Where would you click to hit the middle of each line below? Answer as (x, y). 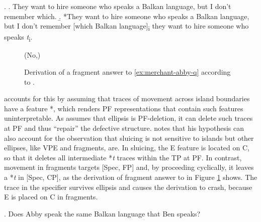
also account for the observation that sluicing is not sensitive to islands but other (129, 138)
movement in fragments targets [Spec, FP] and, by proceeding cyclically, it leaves (129, 167)
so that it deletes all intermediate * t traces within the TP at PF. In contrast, (123, 157)
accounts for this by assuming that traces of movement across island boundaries (127, 98)
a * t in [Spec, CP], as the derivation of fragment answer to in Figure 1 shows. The (131, 177)
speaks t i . (18, 38)
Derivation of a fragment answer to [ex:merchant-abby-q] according (127, 72)
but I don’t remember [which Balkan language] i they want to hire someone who (126, 26)
